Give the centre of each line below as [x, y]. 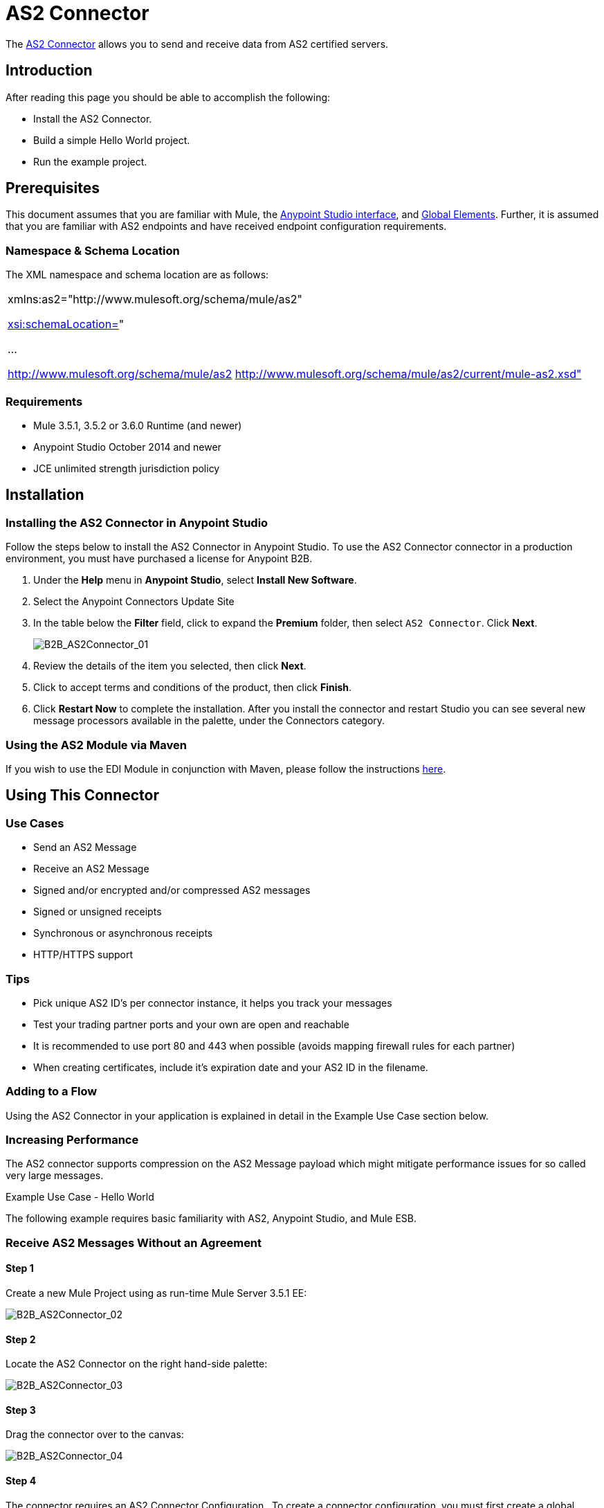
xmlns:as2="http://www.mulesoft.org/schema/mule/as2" [155, 299]
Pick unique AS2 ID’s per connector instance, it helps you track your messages [213, 1003]
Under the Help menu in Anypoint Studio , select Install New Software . [195, 580]
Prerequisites [53, 188]
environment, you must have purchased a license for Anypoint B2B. [159, 559]
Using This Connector [82, 796]
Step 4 [21, 1481]
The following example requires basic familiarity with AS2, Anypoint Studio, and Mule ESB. [211, 1219]
